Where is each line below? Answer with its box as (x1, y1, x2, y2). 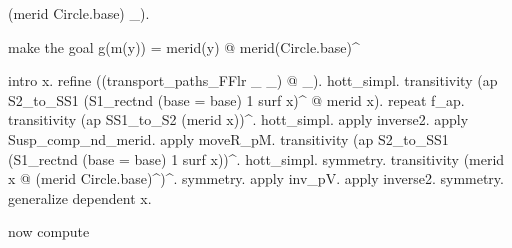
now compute (8, 221, 90, 242)
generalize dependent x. (8, 187, 152, 208)
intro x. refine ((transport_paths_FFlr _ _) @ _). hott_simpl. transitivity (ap (8, 70, 498, 91)
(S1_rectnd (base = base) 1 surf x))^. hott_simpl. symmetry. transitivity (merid (8, 148, 505, 169)
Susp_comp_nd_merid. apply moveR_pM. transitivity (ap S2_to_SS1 (8, 128, 449, 149)
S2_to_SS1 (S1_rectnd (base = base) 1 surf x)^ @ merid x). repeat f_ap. (8, 89, 465, 110)
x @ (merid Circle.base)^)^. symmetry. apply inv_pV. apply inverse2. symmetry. (8, 168, 504, 189)
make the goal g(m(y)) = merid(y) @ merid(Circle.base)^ (8, 36, 360, 57)
